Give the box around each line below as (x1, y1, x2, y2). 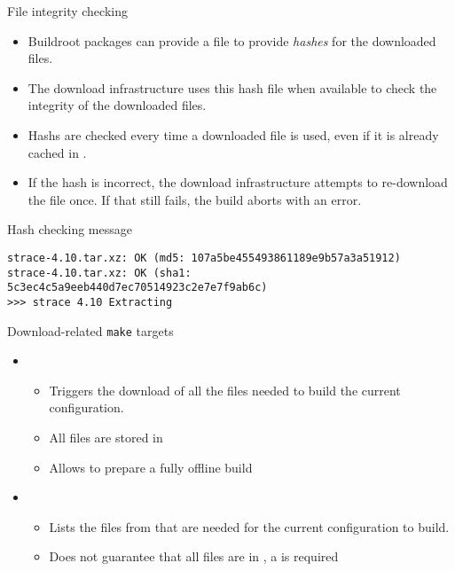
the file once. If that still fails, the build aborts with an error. (27, 190, 362, 208)
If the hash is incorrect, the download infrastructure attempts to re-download (27, 173, 448, 192)
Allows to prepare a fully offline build (49, 458, 253, 476)
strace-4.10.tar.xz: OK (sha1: (7, 266, 192, 279)
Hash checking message (7, 220, 132, 239)
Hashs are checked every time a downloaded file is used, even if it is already (27, 125, 439, 144)
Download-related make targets (7, 321, 174, 340)
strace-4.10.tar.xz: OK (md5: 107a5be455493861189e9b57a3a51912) (7, 251, 401, 264)
